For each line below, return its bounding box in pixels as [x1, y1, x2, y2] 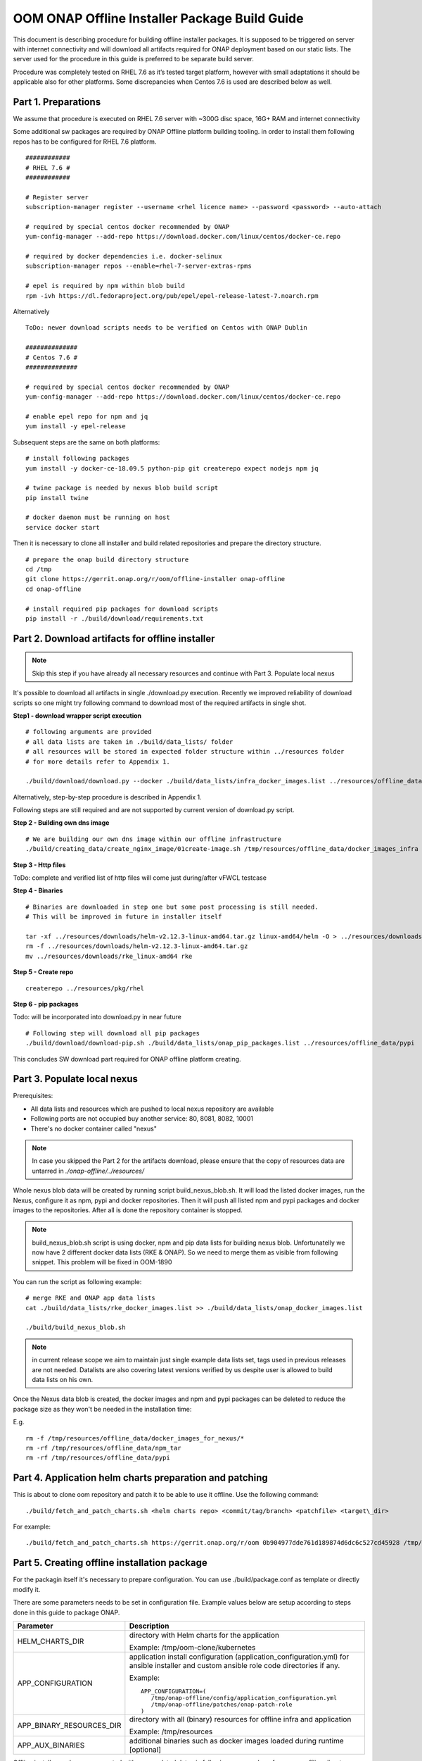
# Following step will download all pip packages [25, 1029, 200, 1037]
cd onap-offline [25, 585, 82, 593]
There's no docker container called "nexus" [30, 1124, 158, 1133]
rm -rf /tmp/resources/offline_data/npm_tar [25, 1444, 182, 1452]
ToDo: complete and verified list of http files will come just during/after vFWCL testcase [13, 873, 267, 882]
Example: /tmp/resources [129, 1726, 213, 1736]
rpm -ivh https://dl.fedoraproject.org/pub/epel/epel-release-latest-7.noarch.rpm [25, 292, 319, 299]
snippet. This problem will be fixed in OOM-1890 [32, 1258, 172, 1267]
